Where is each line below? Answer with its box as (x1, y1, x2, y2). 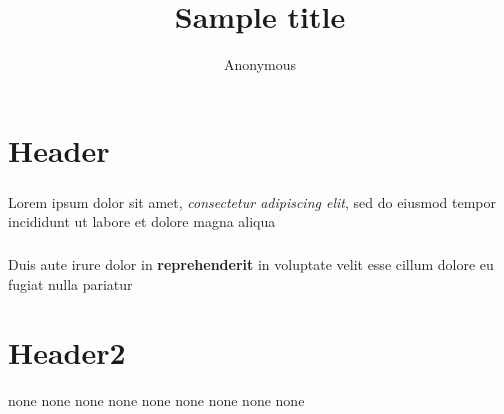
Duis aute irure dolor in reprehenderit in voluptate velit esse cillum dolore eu (8, 253, 494, 274)
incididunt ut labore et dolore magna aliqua (8, 211, 276, 232)
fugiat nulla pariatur (8, 273, 133, 294)
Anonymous (223, 54, 297, 75)
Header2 (8, 332, 126, 373)
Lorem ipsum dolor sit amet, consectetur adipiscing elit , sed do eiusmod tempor (8, 191, 497, 212)
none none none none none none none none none (8, 390, 305, 411)
